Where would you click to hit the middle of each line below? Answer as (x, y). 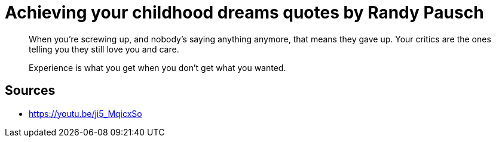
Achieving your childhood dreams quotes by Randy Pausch (244, 13)
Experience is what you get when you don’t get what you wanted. (157, 67)
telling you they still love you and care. (104, 49)
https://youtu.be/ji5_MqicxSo (85, 113)
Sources (30, 91)
